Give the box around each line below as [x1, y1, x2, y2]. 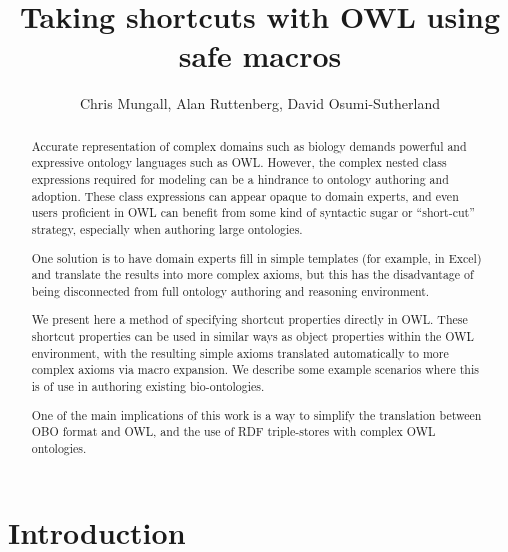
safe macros [178, 35, 342, 76]
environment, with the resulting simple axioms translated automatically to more [31, 344, 449, 361]
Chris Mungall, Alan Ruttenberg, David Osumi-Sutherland [79, 93, 441, 114]
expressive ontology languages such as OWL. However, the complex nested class [31, 154, 447, 171]
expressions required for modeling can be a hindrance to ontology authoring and [31, 171, 449, 188]
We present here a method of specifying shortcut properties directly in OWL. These [31, 311, 468, 328]
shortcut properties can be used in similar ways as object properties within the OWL [31, 328, 474, 345]
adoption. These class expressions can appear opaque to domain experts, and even [31, 187, 459, 204]
